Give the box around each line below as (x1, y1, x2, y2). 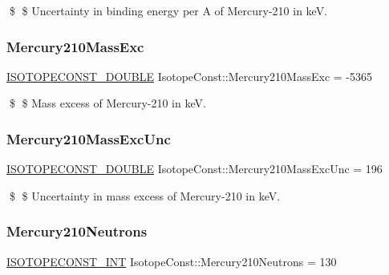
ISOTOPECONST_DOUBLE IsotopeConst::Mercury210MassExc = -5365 (6, 67, 373, 84)
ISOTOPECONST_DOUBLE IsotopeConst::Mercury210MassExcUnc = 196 (6, 160, 383, 177)
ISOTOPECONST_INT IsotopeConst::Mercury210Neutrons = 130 (6, 253, 337, 269)
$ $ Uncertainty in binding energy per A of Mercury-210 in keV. (9, 2, 328, 18)
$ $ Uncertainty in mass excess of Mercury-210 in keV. (9, 187, 281, 204)
